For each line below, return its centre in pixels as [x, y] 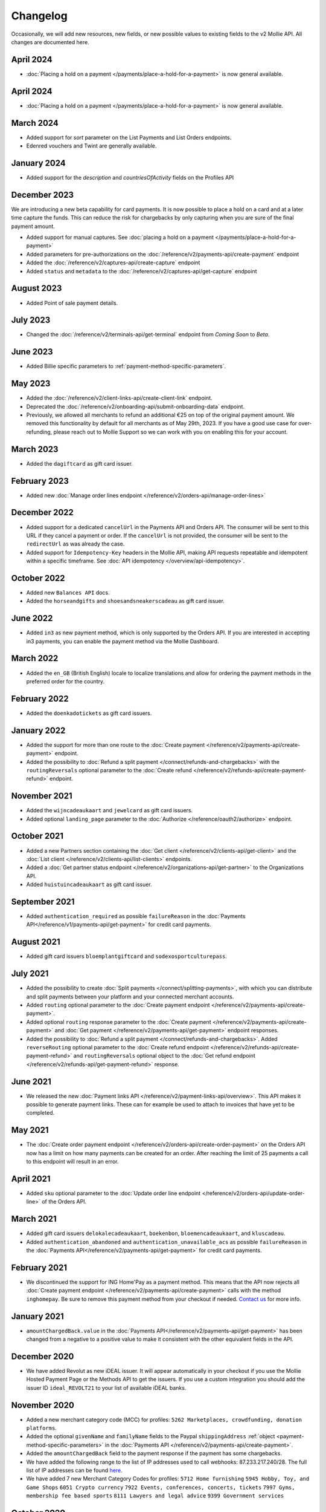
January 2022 [38, 730]
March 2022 [35, 658]
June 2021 [31, 1082]
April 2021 [31, 1178]
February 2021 [39, 1267]
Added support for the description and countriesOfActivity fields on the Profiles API [130, 177]
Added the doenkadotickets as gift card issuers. [89, 713]
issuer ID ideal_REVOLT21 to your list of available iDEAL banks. [106, 1387]
